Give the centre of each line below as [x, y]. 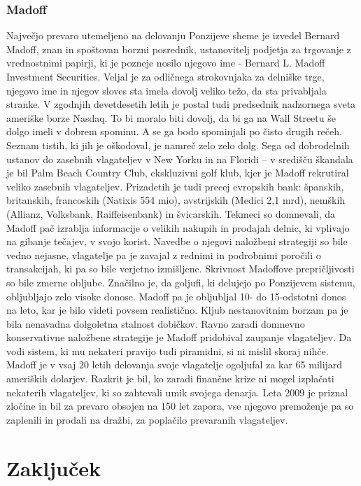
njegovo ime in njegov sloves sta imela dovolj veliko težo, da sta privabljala [167, 90]
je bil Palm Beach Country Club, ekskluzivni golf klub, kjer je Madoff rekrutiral [178, 173]
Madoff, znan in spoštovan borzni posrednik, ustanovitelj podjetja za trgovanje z [179, 49]
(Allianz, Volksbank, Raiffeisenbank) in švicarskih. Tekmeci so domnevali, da [171, 213]
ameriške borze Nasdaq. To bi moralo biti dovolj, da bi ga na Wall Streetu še [171, 117]
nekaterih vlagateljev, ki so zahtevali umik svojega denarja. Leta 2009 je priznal [177, 392]
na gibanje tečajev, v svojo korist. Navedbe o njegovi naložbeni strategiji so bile [177, 241]
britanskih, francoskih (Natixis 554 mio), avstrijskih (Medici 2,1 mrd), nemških [176, 200]
